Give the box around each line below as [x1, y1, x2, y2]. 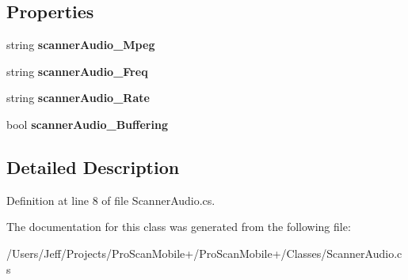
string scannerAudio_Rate [6, 89, 150, 106]
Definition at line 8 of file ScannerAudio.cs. [6, 191, 215, 208]
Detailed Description [6, 154, 180, 179]
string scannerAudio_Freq [6, 62, 148, 79]
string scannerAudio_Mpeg [6, 36, 155, 53]
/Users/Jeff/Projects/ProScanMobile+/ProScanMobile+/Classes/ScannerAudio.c [6, 244, 402, 261]
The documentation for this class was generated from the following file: [6, 218, 351, 235]
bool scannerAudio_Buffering [6, 115, 168, 132]
